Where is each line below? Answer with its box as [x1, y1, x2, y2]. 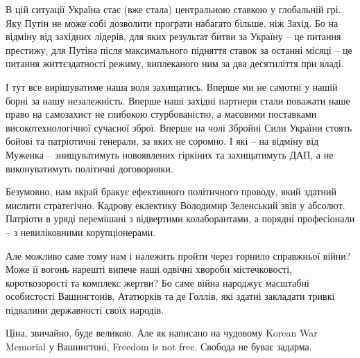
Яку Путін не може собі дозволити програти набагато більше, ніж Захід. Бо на [6, 15, 338, 30]
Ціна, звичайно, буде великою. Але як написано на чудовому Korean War [6, 325, 318, 340]
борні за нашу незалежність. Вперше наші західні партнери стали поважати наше [6, 93, 350, 107]
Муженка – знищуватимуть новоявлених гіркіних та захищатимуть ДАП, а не [6, 147, 334, 161]
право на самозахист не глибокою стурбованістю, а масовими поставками [6, 107, 317, 121]
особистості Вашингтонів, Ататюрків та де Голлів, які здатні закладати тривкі [6, 289, 335, 303]
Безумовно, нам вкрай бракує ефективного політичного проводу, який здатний [6, 184, 337, 199]
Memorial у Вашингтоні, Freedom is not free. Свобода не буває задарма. [6, 339, 312, 354]
